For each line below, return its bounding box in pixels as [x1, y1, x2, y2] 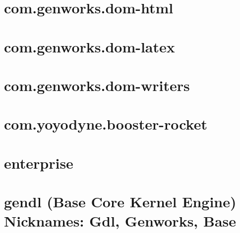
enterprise [4, 152, 73, 173]
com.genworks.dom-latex [4, 36, 175, 56]
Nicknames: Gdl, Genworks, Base [4, 211, 237, 231]
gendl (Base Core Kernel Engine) [4, 191, 237, 212]
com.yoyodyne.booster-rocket [4, 114, 207, 134]
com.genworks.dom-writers [4, 75, 190, 95]
